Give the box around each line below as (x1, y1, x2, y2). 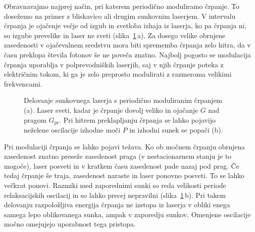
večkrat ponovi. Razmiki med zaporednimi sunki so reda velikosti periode (4, 180, 226, 190)
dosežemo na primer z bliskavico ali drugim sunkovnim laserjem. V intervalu (4, 10, 236, 21)
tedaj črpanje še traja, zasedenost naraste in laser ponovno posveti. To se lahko (4, 170, 245, 181)
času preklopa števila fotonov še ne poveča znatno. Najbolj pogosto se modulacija (4, 49, 251, 59)
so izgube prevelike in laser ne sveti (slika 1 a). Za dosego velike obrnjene (4, 30, 226, 40)
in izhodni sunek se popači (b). (129, 124, 223, 135)
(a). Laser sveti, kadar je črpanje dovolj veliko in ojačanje (24, 104, 199, 115)
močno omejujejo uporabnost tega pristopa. (4, 219, 136, 229)
